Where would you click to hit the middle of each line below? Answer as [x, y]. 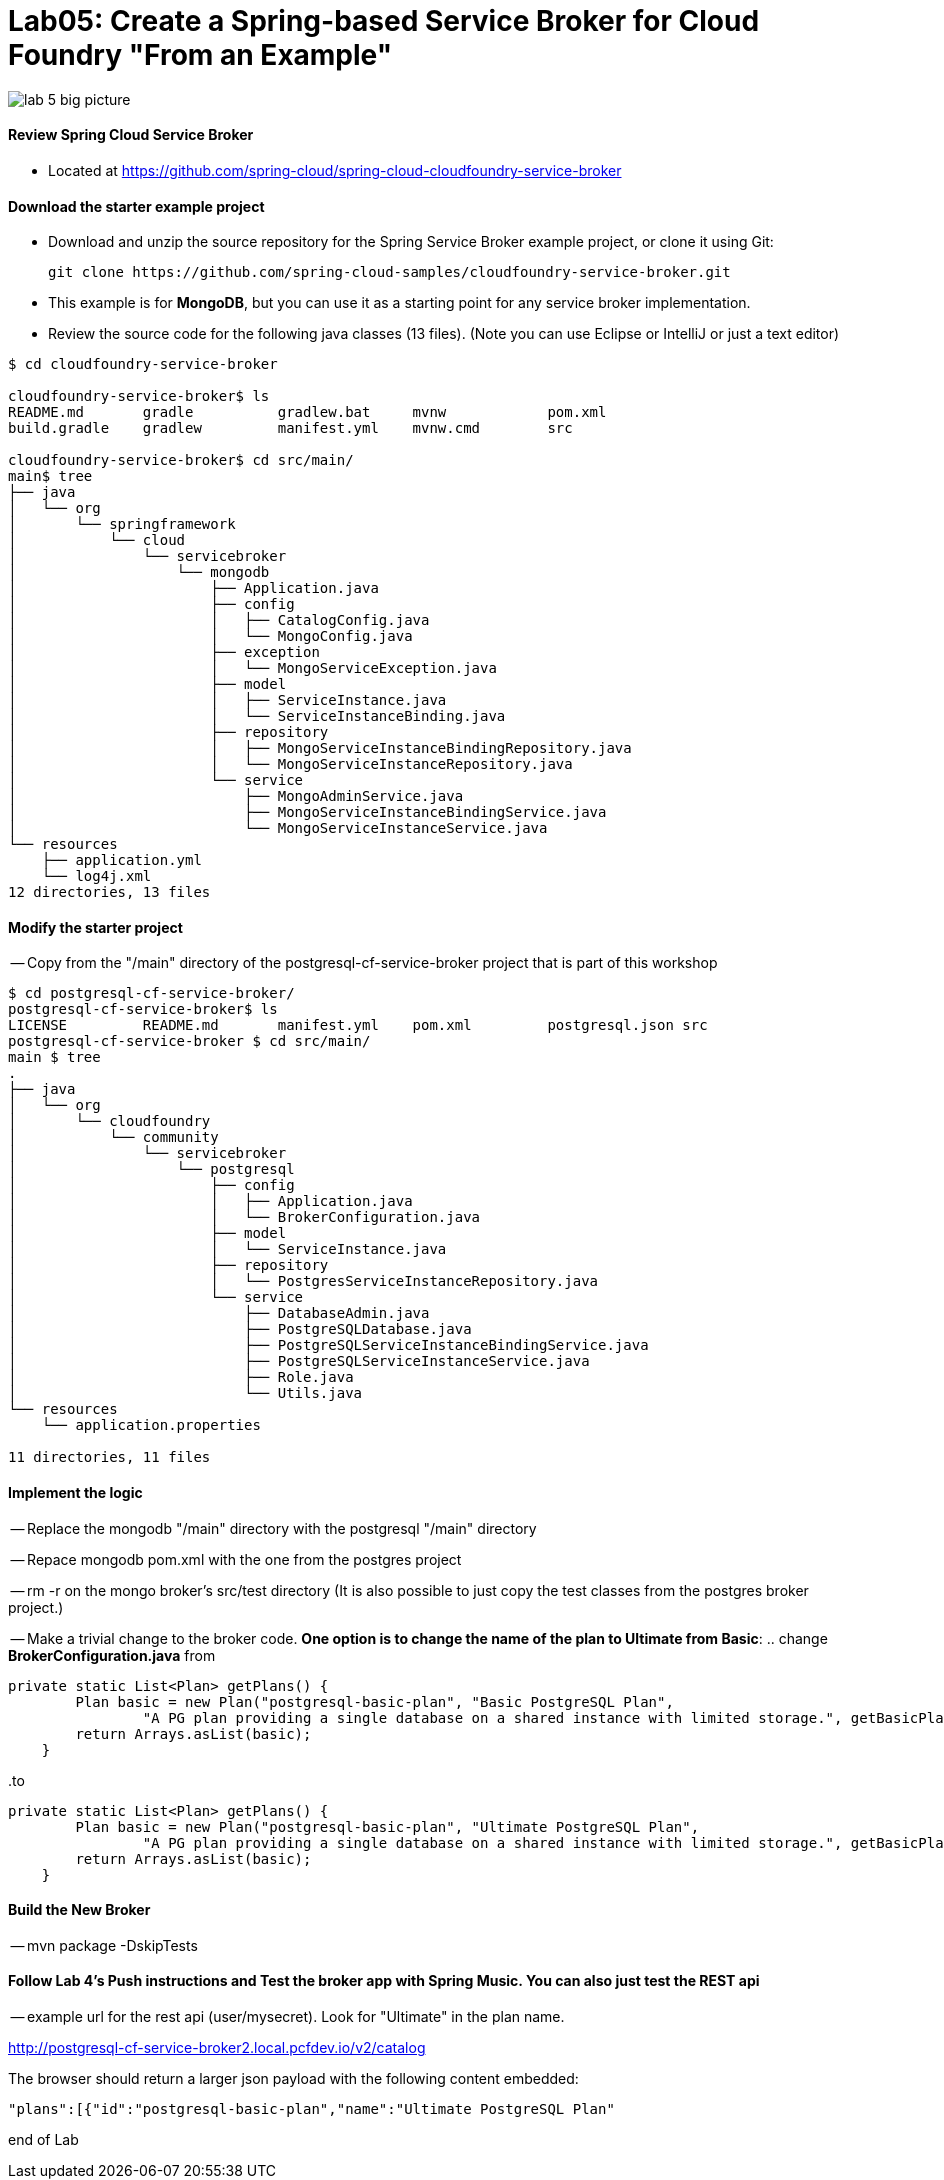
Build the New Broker [79, 1910]
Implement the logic [75, 1493]
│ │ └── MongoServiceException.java [252, 668]
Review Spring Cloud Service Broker [131, 135]
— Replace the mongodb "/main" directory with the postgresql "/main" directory [273, 1528]
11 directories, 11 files [109, 1457]
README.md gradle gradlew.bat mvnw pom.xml [307, 412]
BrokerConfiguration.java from [112, 1655]
